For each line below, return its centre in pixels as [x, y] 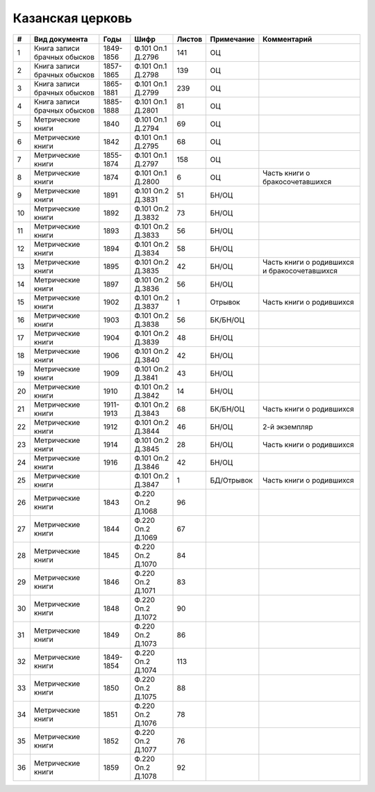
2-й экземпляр [288, 426]
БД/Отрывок [232, 480]
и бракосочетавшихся [300, 270]
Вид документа [61, 39]
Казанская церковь [73, 18]
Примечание [232, 39]
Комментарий [287, 39]
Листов [190, 39]
